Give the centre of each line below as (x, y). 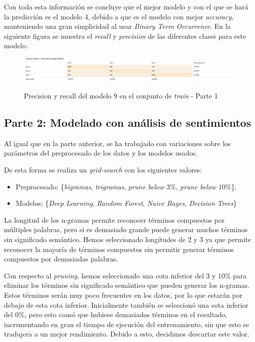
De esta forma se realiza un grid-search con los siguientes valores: (103, 169)
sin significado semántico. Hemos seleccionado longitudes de (95, 239)
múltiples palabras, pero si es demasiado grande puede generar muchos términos (126, 229)
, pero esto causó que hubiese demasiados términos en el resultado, (126, 314)
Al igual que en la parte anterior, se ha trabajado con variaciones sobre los (118, 143)
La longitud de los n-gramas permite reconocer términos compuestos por (114, 219)
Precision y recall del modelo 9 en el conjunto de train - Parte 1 (121, 95)
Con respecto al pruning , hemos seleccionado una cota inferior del (104, 275)
